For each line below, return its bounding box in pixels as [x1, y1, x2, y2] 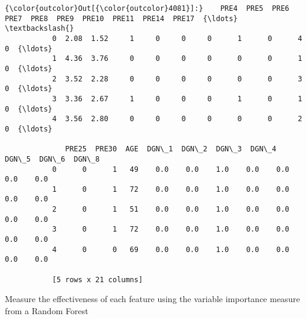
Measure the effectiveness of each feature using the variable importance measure [5, 292, 300, 305]
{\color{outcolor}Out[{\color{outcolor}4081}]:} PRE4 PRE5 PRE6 [5, 4, 290, 13]
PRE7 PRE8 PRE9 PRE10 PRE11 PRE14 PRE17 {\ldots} [5, 14, 238, 23]
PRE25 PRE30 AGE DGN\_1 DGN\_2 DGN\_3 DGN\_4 [65, 145, 277, 154]
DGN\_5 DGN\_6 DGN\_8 [5, 154, 100, 163]
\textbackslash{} [5, 24, 74, 33]
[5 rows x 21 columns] [52, 275, 143, 284]
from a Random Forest [5, 304, 88, 317]
